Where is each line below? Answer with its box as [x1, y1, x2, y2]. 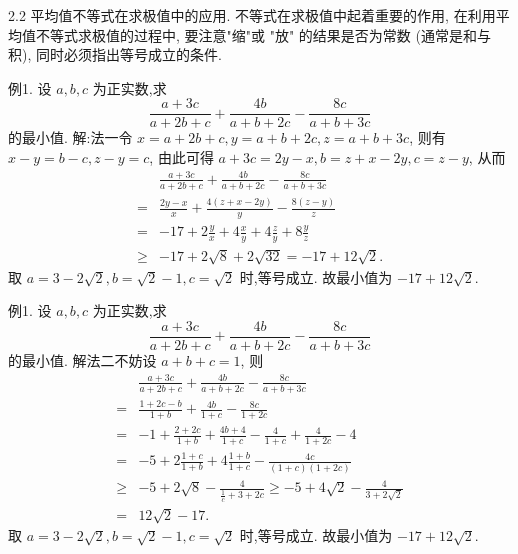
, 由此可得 [149, 147, 214, 168]
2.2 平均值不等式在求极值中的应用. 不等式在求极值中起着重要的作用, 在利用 [8, 5, 496, 25]
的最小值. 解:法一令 [8, 127, 133, 148]
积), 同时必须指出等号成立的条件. [8, 44, 222, 65]
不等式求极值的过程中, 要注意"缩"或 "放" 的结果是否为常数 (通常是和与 [35, 24, 491, 45]
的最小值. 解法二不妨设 [8, 349, 157, 370]
